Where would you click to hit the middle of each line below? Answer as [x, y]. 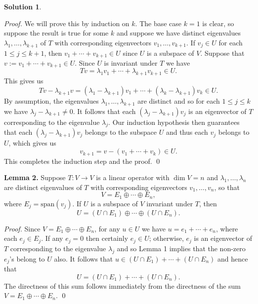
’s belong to [27, 258]
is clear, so [218, 23]
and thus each [187, 132]
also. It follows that [84, 258]
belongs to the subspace [121, 132]
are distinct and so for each [179, 100]
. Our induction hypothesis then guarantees [174, 122]
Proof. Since [22, 228]
